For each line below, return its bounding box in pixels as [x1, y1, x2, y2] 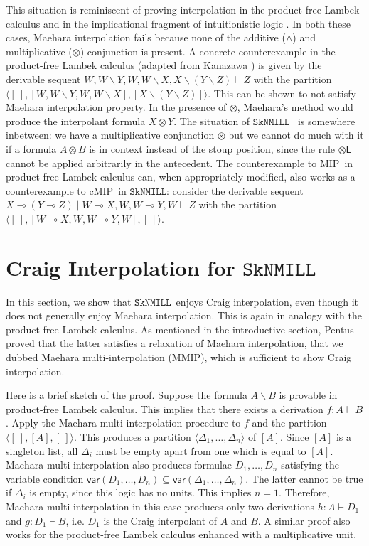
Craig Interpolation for [6, 252, 235, 282]
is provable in [279, 387, 338, 402]
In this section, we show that [6, 294, 132, 309]
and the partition [252, 415, 327, 430]
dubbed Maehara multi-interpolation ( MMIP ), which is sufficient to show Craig [6, 350, 352, 364]
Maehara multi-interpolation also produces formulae [6, 457, 232, 472]
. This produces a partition [74, 429, 191, 444]
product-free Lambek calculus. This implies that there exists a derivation [6, 401, 323, 416]
